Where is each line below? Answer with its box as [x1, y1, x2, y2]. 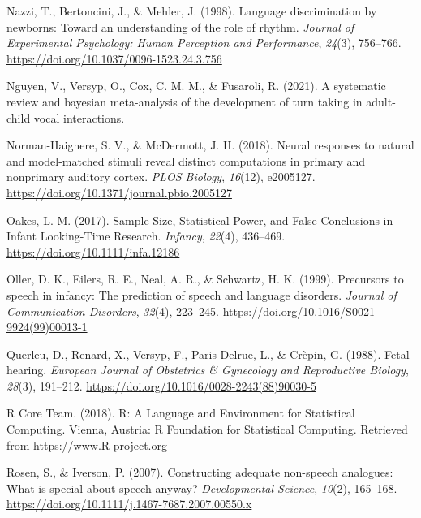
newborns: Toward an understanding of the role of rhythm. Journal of [6, 18, 354, 35]
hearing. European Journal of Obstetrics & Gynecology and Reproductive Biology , [6, 361, 409, 378]
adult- [366, 93, 396, 110]
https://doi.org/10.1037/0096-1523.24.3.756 [6, 50, 222, 67]
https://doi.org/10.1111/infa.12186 [6, 243, 180, 260]
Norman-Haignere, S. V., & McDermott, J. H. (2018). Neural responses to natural [6, 136, 415, 153]
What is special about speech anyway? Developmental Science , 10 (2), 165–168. [6, 479, 397, 496]
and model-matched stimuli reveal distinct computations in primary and [6, 152, 366, 169]
